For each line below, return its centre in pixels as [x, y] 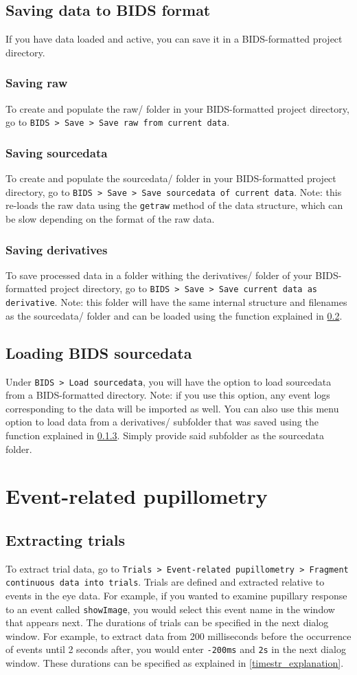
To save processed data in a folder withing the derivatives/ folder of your [159, 275]
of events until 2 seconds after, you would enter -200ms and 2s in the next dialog [176, 649]
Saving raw [37, 83]
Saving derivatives [57, 249]
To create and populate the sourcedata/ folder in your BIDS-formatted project [171, 178]
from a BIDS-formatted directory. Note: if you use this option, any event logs [168, 395]
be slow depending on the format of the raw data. [110, 218]
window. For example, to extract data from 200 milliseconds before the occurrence [178, 635]
